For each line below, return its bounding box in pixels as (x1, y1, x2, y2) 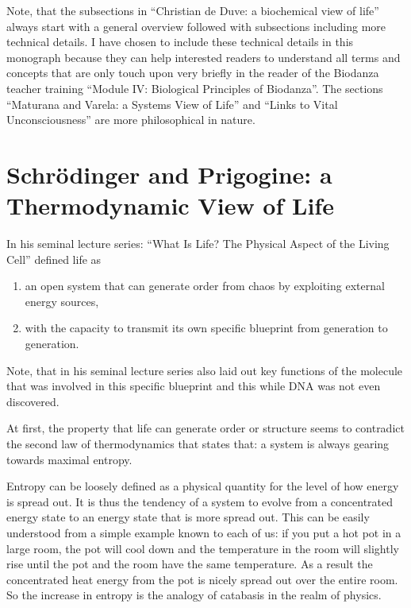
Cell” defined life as (6, 250, 102, 267)
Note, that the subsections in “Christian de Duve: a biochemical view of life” (6, 2, 379, 18)
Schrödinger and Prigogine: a (6, 157, 332, 190)
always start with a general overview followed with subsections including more (6, 17, 386, 34)
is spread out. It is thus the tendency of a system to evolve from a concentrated (6, 493, 394, 509)
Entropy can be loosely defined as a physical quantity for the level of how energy (6, 478, 399, 494)
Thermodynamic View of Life (6, 189, 334, 222)
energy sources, (25, 292, 99, 309)
